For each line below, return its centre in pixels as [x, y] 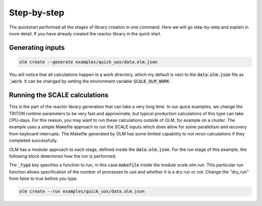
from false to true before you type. [43, 178]
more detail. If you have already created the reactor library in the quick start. [85, 33]
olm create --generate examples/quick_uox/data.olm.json [88, 62]
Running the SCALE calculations [59, 95]
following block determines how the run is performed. [63, 156]
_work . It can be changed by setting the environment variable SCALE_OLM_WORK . [90, 81]
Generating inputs [37, 48]
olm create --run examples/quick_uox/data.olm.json [82, 191]
